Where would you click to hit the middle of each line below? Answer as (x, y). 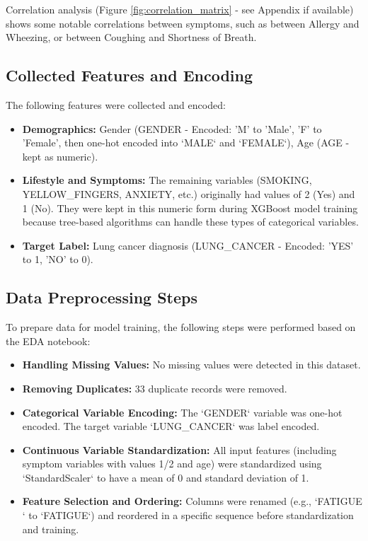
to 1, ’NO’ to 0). (58, 259)
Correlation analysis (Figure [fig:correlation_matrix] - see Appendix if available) (180, 9)
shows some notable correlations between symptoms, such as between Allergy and (183, 23)
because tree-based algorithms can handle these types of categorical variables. (190, 222)
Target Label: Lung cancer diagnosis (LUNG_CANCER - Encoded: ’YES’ (188, 245)
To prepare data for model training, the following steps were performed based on (181, 327)
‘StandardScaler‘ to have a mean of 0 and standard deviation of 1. (166, 477)
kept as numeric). (60, 156)
